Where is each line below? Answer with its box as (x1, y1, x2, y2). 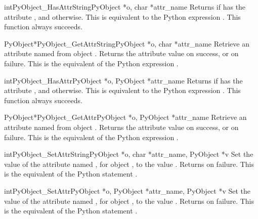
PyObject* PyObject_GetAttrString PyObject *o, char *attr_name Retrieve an (4, 38, 249, 49)
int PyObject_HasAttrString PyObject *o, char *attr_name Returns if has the (4, 2, 246, 12)
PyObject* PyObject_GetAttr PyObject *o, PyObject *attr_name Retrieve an (4, 112, 247, 122)
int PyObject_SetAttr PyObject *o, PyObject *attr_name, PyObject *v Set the (4, 185, 251, 196)
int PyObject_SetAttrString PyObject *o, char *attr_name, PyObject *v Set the (4, 149, 253, 159)
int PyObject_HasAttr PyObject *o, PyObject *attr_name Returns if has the (4, 75, 243, 85)
